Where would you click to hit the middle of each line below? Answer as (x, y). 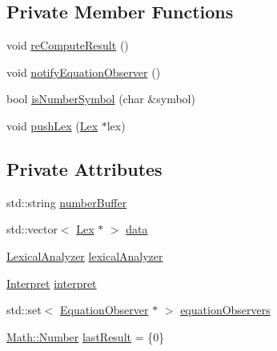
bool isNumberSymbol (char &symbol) (101, 99)
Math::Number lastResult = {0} (86, 336)
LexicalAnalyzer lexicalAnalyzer (85, 255)
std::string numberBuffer (67, 202)
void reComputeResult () (68, 45)
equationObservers (225, 310)
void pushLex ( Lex (52, 125)
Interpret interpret (52, 283)
